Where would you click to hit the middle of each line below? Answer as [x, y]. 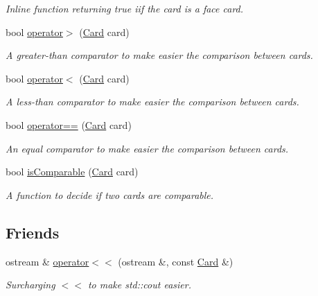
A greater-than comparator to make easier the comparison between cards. [159, 55]
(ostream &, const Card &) [176, 261]
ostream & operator [47, 261]
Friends [33, 232]
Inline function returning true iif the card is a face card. [125, 8]
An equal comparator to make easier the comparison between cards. [147, 148]
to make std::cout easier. [139, 285]
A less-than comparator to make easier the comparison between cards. [152, 102]
